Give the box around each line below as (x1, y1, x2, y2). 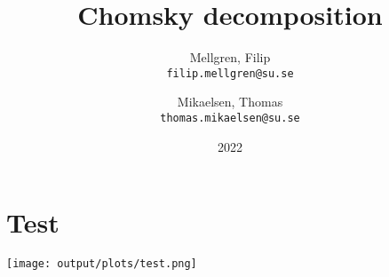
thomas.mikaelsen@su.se (160, 111, 300, 124)
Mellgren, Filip (189, 48, 271, 67)
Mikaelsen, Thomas (177, 92, 283, 111)
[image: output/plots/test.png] (6, 257, 197, 271)
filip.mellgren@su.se (166, 67, 294, 80)
